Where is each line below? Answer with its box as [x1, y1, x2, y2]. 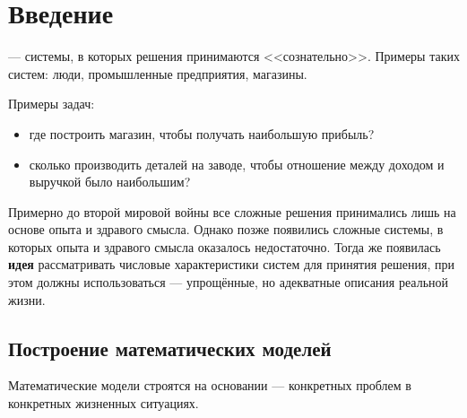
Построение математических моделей [8, 334, 332, 361]
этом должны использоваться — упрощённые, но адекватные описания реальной [8, 273, 449, 292]
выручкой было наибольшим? [29, 172, 191, 191]
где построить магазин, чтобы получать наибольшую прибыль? [29, 124, 375, 143]
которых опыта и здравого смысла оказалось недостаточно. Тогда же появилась [8, 237, 441, 256]
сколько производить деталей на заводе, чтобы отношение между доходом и [29, 154, 445, 173]
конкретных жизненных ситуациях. [8, 394, 199, 413]
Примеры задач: [8, 94, 95, 113]
